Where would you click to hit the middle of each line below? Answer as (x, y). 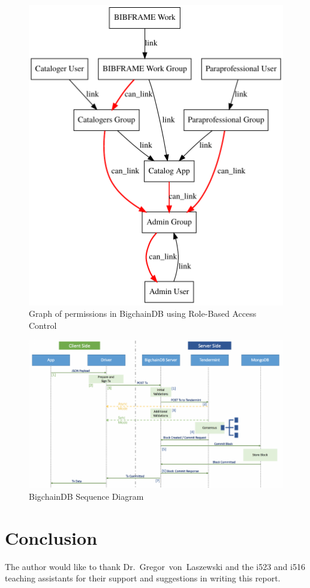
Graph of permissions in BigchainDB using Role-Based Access (143, 313)
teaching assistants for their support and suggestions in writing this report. (143, 578)
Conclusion (51, 537)
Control (43, 325)
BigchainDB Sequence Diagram (86, 496)
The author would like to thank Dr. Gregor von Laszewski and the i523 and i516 (155, 566)
